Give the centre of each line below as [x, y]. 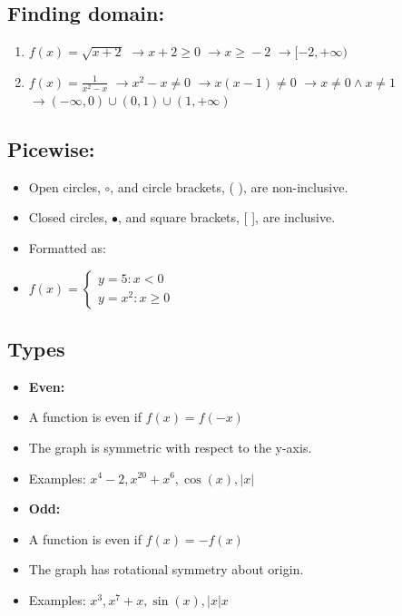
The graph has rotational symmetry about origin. [166, 569]
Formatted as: [67, 247]
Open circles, [64, 186]
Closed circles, [68, 217]
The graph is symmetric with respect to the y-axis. [170, 447]
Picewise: [51, 148]
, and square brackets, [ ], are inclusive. [226, 217]
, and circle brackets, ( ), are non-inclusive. [229, 186]
